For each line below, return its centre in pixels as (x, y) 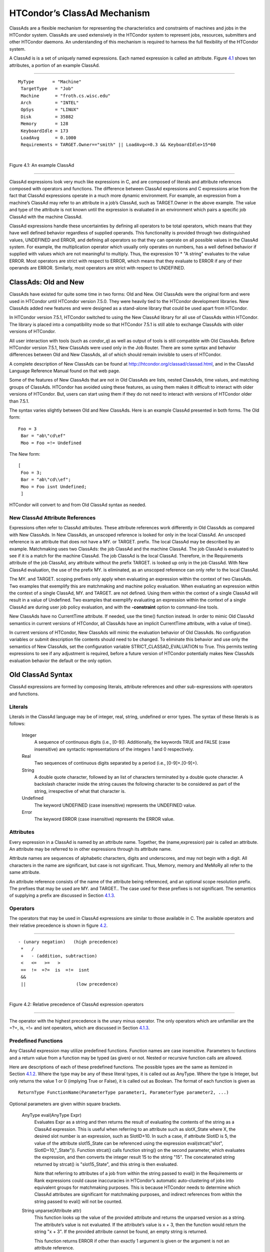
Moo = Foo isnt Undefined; (54, 487)
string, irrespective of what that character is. (80, 791)
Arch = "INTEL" (50, 103)
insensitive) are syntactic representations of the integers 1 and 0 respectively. (114, 749)
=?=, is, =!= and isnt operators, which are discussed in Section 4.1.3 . (79, 1028)
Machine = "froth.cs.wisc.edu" (66, 96)
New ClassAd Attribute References (52, 518)
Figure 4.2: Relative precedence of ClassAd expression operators (76, 1005)
